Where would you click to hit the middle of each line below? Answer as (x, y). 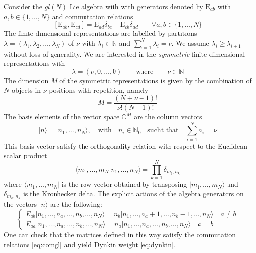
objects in (26, 90)
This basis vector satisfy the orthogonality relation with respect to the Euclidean (126, 145)
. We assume (190, 43)
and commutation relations (92, 16)
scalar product (26, 155)
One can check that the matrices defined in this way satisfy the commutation (120, 235)
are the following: (76, 204)
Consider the (23, 6)
